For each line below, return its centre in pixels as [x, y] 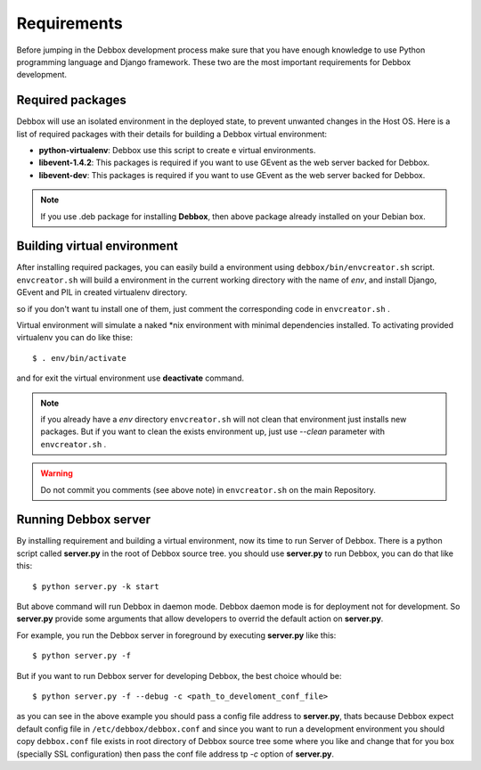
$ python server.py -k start [96, 586]
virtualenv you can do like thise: [75, 338]
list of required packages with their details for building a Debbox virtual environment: [172, 134]
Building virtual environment [97, 246]
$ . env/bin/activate [79, 358]
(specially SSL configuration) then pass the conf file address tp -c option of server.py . [175, 754]
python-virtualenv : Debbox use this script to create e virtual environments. [177, 151]
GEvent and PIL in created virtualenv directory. [102, 292]
